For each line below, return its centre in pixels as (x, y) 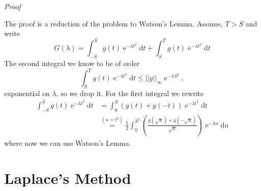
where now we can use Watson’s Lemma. (68, 142)
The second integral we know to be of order (72, 63)
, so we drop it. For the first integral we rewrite (130, 93)
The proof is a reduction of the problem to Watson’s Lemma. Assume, (114, 23)
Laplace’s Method (68, 178)
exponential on (27, 93)
